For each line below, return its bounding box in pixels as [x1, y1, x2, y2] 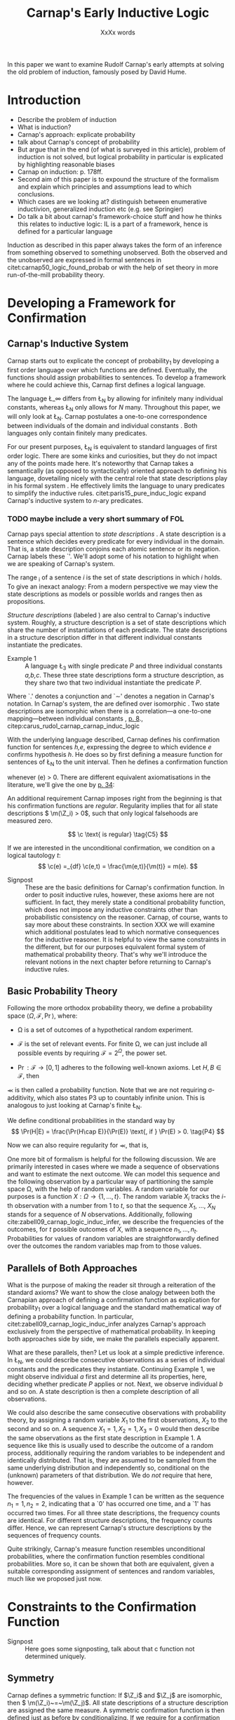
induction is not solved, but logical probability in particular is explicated [17, 152, 223, 161]
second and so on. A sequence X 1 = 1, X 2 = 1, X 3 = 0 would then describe [7, 1425, 220, 1435]
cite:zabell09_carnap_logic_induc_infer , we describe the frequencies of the [7, 1218, 224, 1226]
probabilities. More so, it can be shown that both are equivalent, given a [7, 1559, 215, 1568]
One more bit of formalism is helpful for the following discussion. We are [7, 1155, 216, 1163]
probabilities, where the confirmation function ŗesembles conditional [7, 1552, 205, 1560]
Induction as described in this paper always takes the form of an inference [7, 241, 222, 249]
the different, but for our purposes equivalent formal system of [25, 942, 206, 951]
